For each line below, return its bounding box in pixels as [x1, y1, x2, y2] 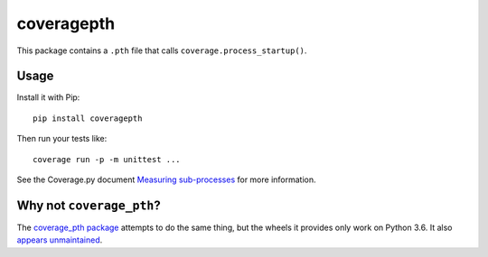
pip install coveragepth [33, 113, 143, 124]
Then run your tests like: [16, 133, 108, 144]
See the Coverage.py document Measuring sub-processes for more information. [16, 174, 316, 185]
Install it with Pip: [16, 92, 80, 103]
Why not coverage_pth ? [16, 197, 162, 213]
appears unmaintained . [16, 234, 103, 245]
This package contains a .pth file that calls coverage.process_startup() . [16, 45, 307, 56]
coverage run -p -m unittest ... [33, 154, 181, 164]
